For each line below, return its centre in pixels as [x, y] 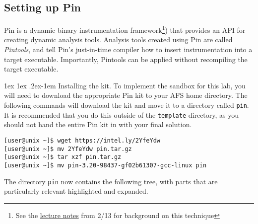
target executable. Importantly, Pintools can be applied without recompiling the [126, 59]
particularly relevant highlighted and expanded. [76, 191]
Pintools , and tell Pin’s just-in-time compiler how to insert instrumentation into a [128, 49]
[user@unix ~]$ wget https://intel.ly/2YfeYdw [82, 140]
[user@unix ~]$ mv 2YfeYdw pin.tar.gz [68, 149]
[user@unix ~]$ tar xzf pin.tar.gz [63, 157]
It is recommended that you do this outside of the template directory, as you [122, 114]
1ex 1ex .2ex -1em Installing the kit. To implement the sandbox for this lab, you [125, 85]
